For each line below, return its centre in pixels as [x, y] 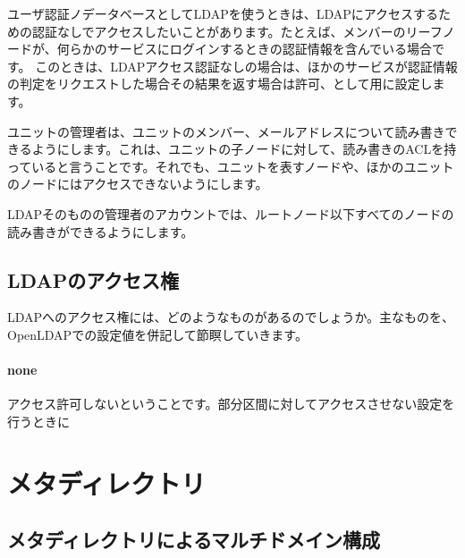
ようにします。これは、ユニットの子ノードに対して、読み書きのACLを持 [244, 149]
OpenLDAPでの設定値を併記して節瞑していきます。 [157, 334]
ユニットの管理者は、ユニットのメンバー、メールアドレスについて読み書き [226, 131]
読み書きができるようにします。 [101, 231]
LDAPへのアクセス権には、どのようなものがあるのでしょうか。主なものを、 [231, 317]
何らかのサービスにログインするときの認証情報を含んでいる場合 [245, 49]
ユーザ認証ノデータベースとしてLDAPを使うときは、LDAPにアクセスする [223, 13]
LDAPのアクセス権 [93, 279]
